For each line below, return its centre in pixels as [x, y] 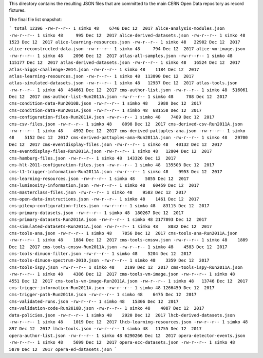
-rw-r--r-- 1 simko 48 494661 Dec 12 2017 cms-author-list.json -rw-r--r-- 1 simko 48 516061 [128, 90]
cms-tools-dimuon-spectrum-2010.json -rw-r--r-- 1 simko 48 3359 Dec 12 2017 [109, 260]
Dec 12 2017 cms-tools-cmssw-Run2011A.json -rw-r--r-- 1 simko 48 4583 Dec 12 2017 [118, 247]
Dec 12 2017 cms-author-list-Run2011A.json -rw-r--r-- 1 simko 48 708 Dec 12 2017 [118, 97]
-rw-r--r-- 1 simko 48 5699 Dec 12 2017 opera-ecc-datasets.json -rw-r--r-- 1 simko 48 [122, 342]
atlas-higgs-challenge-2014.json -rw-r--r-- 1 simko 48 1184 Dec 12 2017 [104, 69]
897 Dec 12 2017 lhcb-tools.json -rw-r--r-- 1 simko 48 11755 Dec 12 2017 [105, 329]
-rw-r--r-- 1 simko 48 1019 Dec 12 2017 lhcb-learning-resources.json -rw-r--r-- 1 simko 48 [128, 322]
